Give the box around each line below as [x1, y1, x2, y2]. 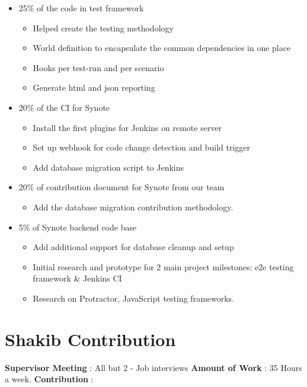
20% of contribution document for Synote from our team [18, 181, 225, 193]
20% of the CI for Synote [18, 101, 110, 113]
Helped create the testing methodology [33, 21, 174, 34]
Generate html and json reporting [33, 81, 155, 94]
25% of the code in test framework [18, 2, 144, 14]
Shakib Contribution [5, 327, 176, 351]
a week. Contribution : [5, 373, 94, 385]
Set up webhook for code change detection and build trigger [33, 141, 251, 153]
